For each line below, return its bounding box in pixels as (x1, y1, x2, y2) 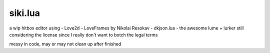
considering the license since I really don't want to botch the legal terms (9, 31, 158, 37)
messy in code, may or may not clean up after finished (9, 41, 121, 47)
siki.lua (9, 7, 40, 18)
